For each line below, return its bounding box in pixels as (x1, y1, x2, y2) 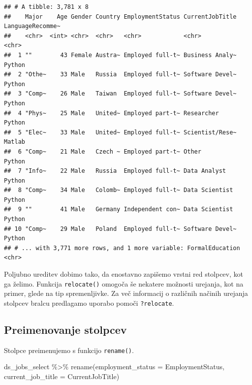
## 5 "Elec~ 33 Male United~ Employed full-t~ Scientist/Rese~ (4, 128, 237, 136)
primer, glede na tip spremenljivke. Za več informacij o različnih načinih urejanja (4, 288, 248, 298)
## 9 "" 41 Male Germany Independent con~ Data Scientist (4, 206, 233, 213)
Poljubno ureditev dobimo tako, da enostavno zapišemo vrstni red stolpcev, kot (4, 269, 243, 279)
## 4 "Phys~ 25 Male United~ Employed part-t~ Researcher (4, 109, 219, 117)
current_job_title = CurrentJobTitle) (4, 371, 120, 381)
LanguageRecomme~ (4, 23, 61, 30)
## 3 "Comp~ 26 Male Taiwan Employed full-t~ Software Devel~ (4, 90, 237, 97)
